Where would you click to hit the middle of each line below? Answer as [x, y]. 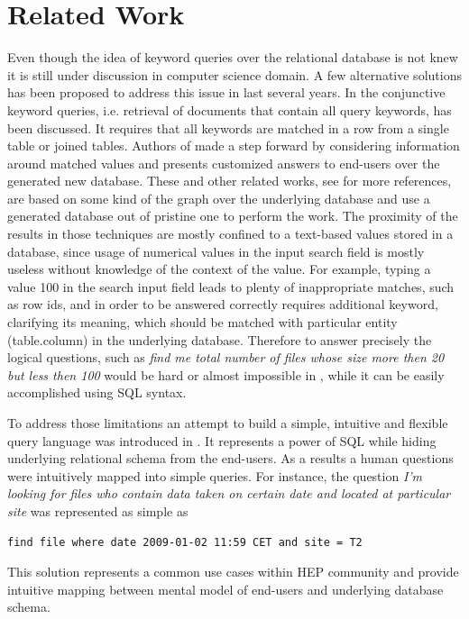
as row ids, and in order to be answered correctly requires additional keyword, [223, 304]
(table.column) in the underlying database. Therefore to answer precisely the [220, 339]
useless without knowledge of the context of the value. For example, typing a [219, 269]
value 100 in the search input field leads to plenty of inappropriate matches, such [231, 286]
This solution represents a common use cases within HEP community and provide [233, 572]
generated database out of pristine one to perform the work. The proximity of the [233, 216]
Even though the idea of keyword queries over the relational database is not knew [233, 57]
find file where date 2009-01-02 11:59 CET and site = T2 [185, 542]
